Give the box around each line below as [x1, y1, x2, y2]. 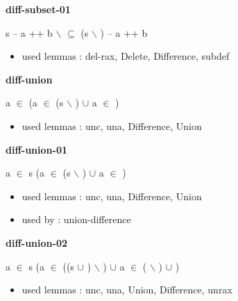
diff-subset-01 [6, 2, 71, 16]
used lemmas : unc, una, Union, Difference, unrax [22, 282, 232, 297]
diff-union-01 [6, 142, 67, 156]
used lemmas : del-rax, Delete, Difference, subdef [22, 49, 230, 63]
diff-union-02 [6, 235, 67, 250]
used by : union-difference [22, 212, 131, 227]
